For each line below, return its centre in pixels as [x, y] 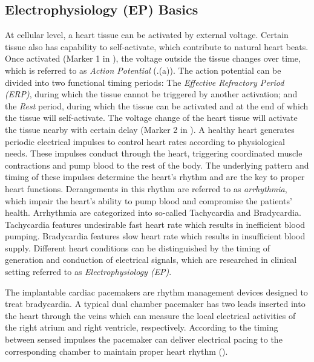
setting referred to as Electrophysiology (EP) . [88, 272]
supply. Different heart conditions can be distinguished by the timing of [138, 247]
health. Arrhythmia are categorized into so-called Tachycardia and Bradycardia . [153, 212]
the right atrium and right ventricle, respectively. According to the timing [142, 327]
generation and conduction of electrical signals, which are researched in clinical [151, 260]
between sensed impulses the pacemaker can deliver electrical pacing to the [144, 339]
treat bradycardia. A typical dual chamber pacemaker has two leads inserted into [155, 304]
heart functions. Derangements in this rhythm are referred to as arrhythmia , [146, 188]
